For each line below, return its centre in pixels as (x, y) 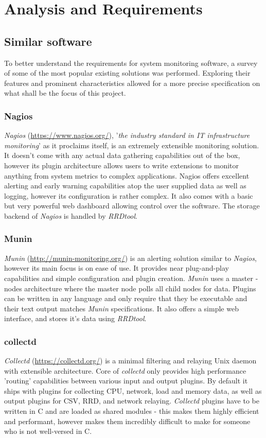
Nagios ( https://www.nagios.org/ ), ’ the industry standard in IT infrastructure (127, 135)
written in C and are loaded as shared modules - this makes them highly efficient (132, 411)
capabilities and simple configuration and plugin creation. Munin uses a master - (131, 278)
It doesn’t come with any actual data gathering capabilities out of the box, (122, 155)
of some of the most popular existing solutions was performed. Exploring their (127, 73)
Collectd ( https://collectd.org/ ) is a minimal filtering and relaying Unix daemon (130, 361)
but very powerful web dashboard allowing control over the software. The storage (132, 206)
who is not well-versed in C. (48, 431)
